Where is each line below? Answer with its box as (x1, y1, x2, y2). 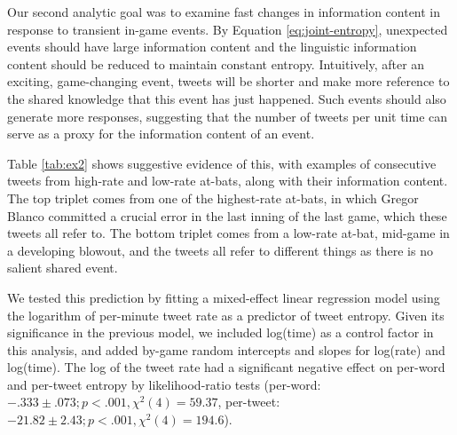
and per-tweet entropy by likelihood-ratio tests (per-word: (7, 375, 321, 393)
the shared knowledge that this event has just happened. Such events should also (7, 89, 446, 107)
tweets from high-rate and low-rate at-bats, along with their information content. (7, 171, 448, 190)
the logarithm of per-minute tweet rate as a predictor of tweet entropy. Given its (7, 305, 445, 324)
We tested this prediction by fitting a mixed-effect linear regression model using (7, 288, 440, 306)
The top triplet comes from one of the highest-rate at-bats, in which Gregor (7, 188, 419, 207)
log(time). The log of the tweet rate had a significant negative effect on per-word (7, 358, 445, 376)
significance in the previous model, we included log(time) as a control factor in (7, 323, 434, 342)
